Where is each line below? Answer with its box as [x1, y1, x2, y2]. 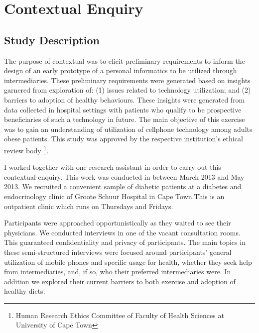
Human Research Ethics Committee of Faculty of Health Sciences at [15, 310, 224, 320]
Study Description [4, 32, 100, 47]
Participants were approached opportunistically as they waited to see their [4, 218, 231, 228]
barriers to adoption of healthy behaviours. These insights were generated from [4, 94, 245, 105]
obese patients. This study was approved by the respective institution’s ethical [4, 133, 243, 144]
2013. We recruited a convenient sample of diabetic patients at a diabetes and [4, 181, 242, 192]
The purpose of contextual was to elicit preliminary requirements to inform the [4, 55, 245, 66]
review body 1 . [4, 143, 49, 155]
